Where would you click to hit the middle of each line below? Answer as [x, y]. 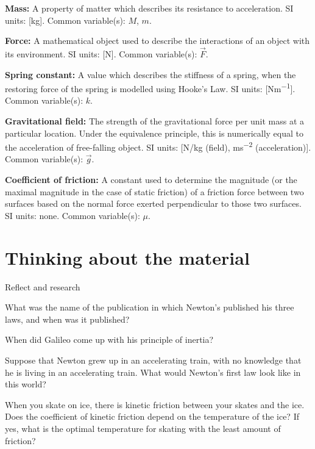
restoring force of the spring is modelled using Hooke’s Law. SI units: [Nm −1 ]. [150, 88]
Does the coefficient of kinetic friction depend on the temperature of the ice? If [152, 416]
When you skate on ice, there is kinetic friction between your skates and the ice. [155, 404]
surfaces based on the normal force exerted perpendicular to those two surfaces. [153, 203]
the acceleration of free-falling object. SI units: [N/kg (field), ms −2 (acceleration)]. [158, 146]
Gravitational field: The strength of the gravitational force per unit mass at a [155, 121]
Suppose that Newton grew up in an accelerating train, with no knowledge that [153, 360]
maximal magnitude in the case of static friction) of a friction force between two [154, 191]
